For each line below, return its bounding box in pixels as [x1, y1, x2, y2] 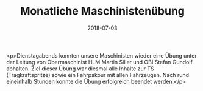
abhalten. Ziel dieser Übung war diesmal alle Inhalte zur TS [6, 65, 154, 72]
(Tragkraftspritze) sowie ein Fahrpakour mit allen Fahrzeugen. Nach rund [6, 71, 190, 78]
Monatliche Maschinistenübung [20, 4, 185, 18]
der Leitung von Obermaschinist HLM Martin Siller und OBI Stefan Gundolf [6, 58, 193, 66]
